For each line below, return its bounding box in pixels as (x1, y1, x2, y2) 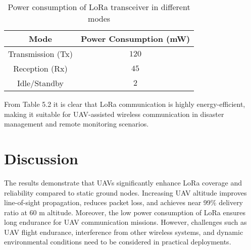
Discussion (4, 148, 78, 168)
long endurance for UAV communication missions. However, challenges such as (4, 217, 247, 227)
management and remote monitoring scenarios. (4, 118, 149, 129)
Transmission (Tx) (8, 48, 73, 59)
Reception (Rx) (13, 62, 68, 74)
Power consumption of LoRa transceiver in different (8, 1, 190, 13)
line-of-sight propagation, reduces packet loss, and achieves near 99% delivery (4, 197, 243, 208)
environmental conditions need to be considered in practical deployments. (4, 236, 231, 247)
